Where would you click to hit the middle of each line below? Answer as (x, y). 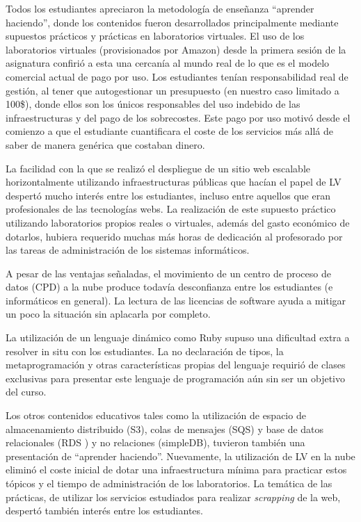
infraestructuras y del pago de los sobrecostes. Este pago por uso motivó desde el (178, 117)
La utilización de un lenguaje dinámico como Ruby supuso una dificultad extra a (178, 337)
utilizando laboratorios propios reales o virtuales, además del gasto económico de (178, 222)
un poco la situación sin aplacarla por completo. (108, 314)
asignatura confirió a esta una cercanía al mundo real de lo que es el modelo (168, 63)
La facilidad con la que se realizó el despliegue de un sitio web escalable (158, 168)
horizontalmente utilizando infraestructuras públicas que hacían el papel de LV (174, 182)
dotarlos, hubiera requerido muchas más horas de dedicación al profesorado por (174, 236)
